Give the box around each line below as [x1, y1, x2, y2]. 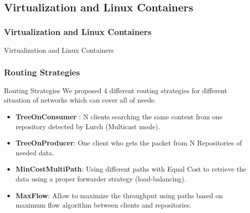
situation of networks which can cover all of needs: [4, 95, 156, 105]
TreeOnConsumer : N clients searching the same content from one [15, 111, 223, 121]
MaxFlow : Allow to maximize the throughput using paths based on [15, 190, 223, 200]
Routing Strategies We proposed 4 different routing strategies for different [4, 85, 227, 95]
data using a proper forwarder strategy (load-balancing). [15, 173, 186, 183]
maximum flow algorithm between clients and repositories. [15, 200, 192, 210]
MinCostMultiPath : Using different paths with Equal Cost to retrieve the [15, 164, 247, 174]
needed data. [15, 147, 54, 157]
